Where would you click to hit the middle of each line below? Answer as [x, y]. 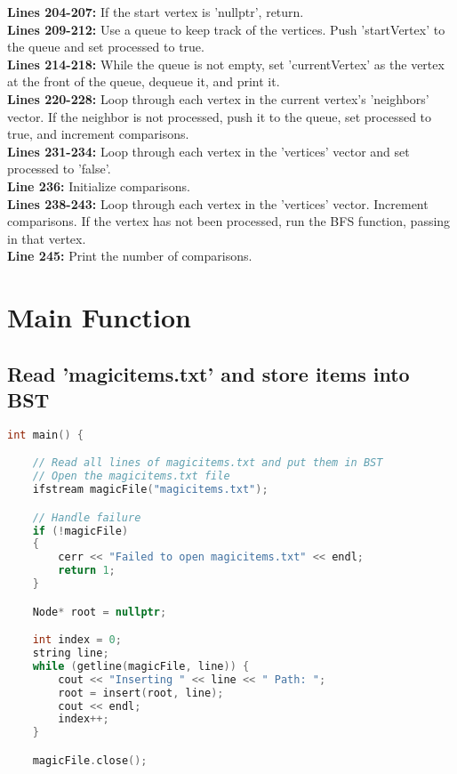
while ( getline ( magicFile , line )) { [141, 666]
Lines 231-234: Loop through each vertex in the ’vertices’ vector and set [208, 151]
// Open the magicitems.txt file [131, 476]
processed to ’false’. [59, 169]
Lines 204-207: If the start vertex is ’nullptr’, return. [156, 12]
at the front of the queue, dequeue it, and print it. [144, 81]
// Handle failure [87, 517]
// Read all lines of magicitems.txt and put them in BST [208, 463]
